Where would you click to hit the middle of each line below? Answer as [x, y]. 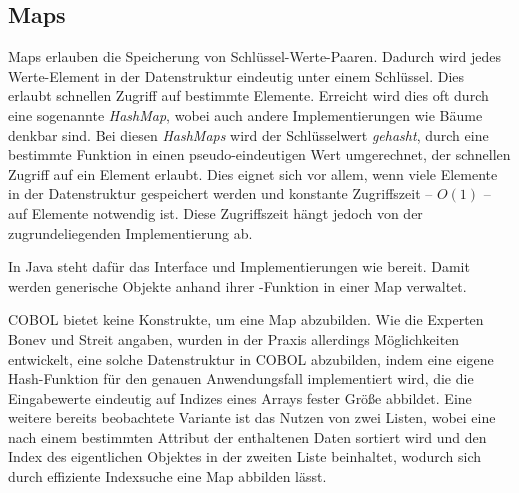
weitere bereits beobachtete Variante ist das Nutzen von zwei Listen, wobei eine [252, 417]
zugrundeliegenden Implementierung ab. [130, 232]
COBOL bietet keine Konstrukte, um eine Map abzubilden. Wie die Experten [246, 319]
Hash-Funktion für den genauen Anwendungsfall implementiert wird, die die [241, 378]
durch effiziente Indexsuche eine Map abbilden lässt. [167, 476]
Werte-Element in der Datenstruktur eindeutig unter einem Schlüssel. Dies [236, 75]
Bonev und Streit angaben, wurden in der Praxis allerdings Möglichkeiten [234, 338]
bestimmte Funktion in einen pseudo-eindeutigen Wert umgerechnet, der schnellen [259, 154]
